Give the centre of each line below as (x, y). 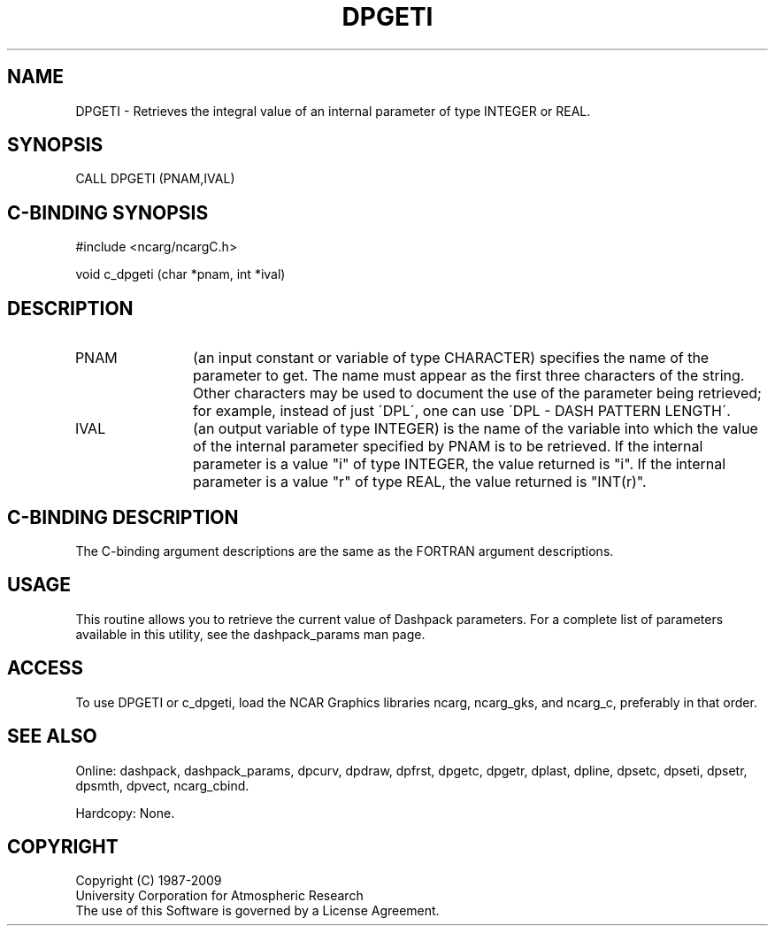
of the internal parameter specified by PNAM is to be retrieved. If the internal (448, 447)
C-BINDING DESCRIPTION (123, 517)
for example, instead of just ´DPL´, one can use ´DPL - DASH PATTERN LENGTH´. (462, 411)
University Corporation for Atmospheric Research (219, 896)
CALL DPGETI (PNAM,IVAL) (155, 179)
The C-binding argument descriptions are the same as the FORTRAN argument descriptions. (345, 551)
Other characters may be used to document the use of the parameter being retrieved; (477, 393)
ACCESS (46, 668)
